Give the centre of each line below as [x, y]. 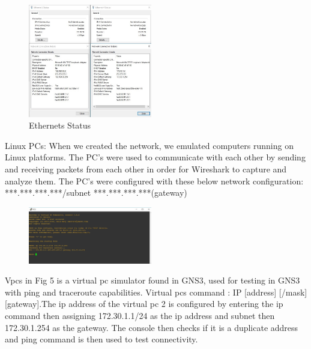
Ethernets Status [60, 125]
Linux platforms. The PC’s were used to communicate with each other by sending [155, 157]
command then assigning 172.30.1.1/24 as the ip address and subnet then [140, 315]
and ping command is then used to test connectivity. [101, 339]
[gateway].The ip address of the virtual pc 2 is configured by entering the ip [144, 304]
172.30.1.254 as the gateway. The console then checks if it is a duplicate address [152, 327]
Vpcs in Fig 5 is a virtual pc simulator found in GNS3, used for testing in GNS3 [152, 280]
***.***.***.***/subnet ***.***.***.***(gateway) [96, 193]
